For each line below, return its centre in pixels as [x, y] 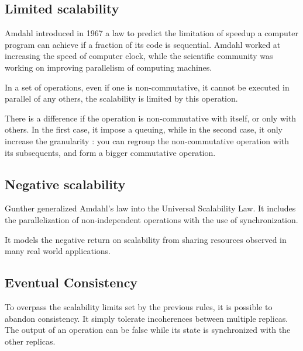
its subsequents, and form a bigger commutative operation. [110, 152]
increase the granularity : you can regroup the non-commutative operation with [147, 140]
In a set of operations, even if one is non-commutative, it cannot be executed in [147, 87]
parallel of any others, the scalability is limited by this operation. [121, 98]
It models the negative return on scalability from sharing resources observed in [146, 239]
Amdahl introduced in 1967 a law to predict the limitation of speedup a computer [151, 33]
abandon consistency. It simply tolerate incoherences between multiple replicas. [147, 318]
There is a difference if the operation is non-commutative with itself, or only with [151, 118]
